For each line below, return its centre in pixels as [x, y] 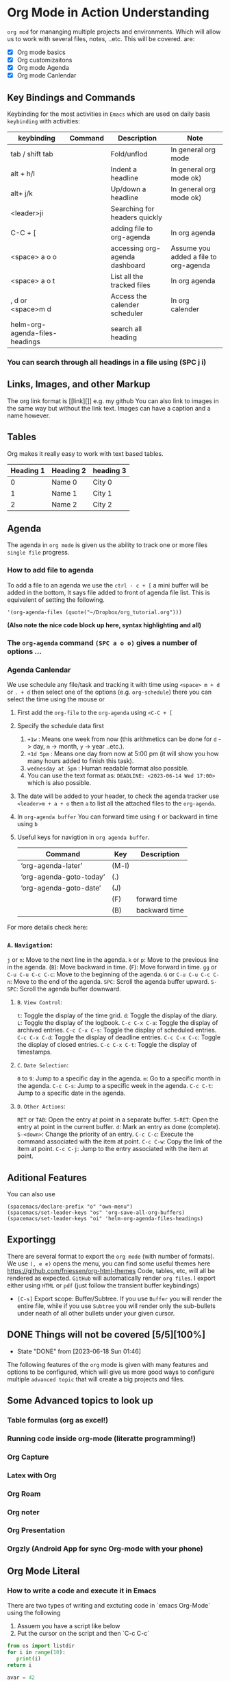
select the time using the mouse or [56, 699]
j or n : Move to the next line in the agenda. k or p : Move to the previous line [113, 960]
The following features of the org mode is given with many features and [108, 1364]
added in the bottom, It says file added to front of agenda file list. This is [108, 592]
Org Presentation [36, 1530]
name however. [29, 415]
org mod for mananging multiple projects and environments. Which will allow [114, 32]
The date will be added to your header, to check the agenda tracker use [118, 796]
